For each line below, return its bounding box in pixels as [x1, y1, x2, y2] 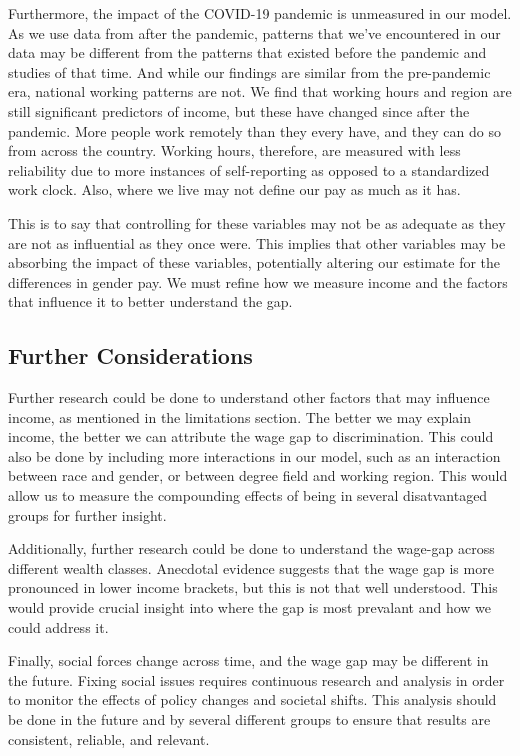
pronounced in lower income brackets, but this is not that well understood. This [8, 577, 498, 598]
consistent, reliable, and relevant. [8, 728, 210, 749]
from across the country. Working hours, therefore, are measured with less [8, 140, 461, 161]
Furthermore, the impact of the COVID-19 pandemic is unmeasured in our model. [8, 3, 512, 23]
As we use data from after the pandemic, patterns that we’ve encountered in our [8, 22, 501, 43]
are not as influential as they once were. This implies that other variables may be [8, 232, 506, 253]
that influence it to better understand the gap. [8, 291, 293, 312]
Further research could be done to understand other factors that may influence [8, 387, 490, 408]
